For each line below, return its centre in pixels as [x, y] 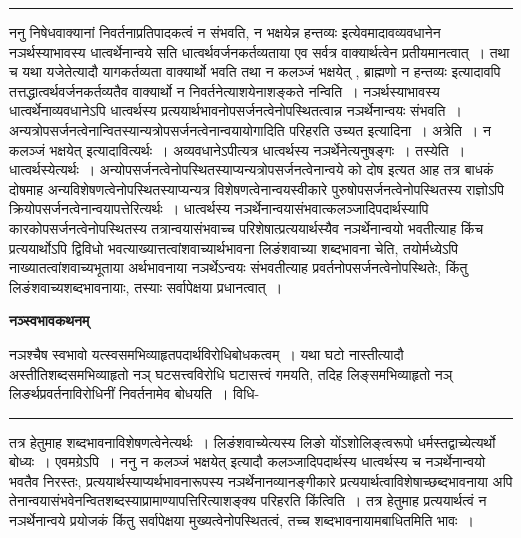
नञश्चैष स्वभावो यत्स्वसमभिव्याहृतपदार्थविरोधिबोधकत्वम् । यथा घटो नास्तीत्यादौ [206, 353]
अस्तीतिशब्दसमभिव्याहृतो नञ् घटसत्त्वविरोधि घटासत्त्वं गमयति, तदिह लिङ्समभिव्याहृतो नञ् [231, 373]
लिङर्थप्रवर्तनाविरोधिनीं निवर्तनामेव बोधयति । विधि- [134, 393]
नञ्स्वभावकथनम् [49, 320]
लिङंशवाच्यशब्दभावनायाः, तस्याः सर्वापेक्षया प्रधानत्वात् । [146, 286]
